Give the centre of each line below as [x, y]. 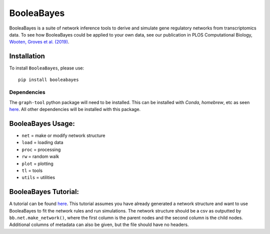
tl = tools [32, 170]
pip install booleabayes [48, 79]
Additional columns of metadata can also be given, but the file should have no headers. [99, 224]
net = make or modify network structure [63, 135]
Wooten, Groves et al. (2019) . [39, 42]
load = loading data [42, 142]
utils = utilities [38, 177]
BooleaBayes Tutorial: [44, 192]
